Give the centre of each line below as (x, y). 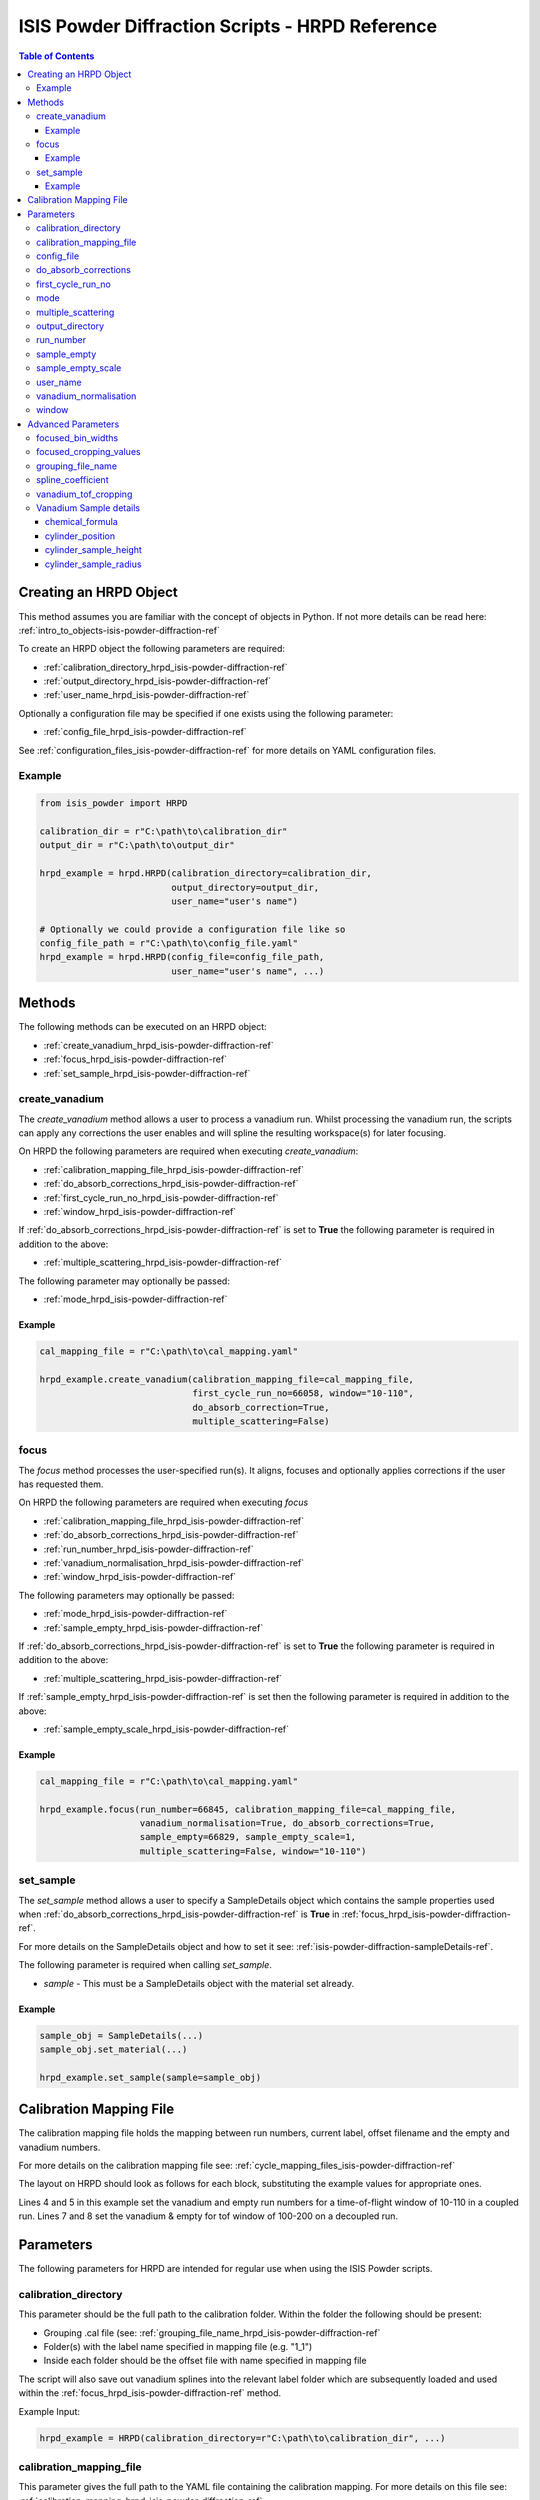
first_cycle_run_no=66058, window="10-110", (303, 1393)
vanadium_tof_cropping (84, 494)
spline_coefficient (72, 480)
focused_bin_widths (77, 438)
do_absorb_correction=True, (261, 1407)
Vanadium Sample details (88, 508)
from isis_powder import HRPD (113, 803)
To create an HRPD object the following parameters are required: (151, 649)
